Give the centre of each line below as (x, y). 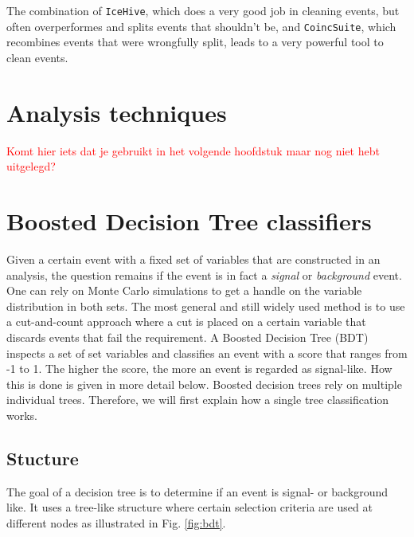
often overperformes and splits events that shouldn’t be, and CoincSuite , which (201, 26)
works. (22, 415)
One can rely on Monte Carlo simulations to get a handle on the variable (184, 290)
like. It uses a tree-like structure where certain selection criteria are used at (189, 507)
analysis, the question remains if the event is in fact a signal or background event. (204, 274)
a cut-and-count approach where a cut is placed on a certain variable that (186, 321)
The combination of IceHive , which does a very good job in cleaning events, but (203, 10)
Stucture (43, 458)
